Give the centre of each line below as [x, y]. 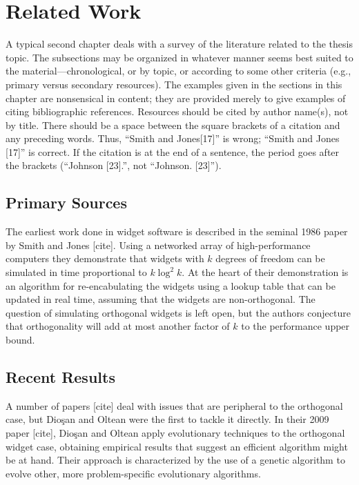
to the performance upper [295, 326]
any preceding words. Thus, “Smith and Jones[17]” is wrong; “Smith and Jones [173, 138]
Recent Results [60, 377]
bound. [20, 340]
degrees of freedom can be [270, 258]
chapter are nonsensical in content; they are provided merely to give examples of [176, 98]
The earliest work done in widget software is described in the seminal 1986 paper [177, 231]
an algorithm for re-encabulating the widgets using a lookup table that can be [171, 285]
